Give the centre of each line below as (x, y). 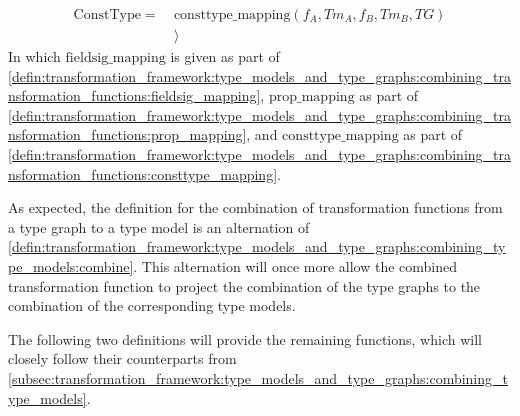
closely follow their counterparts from (122, 358)
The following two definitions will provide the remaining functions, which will (245, 338)
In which (34, 56)
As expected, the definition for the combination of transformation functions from (255, 207)
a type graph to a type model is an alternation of (159, 226)
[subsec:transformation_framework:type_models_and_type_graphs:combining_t (258, 377)
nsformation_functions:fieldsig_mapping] (134, 95)
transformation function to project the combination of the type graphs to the (244, 285)
